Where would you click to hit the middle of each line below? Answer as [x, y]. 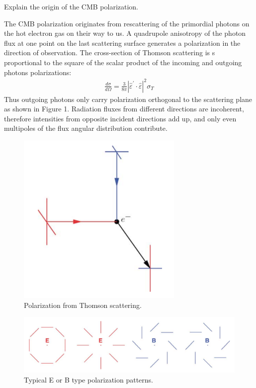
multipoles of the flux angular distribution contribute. [86, 128]
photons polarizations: [38, 72]
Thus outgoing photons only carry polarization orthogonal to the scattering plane [128, 99]
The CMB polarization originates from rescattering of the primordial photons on [127, 23]
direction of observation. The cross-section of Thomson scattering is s [110, 52]
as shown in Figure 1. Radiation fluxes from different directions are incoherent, [124, 109]
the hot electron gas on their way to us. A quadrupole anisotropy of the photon [125, 33]
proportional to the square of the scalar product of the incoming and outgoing [123, 62]
